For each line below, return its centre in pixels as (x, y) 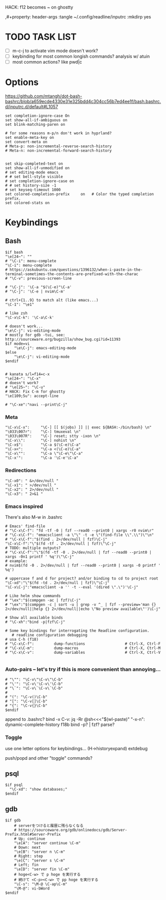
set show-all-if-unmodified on (37, 168)
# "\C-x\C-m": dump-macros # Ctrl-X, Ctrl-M (83, 648)
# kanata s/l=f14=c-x (28, 374)
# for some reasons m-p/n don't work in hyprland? (58, 133)
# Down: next (28, 848)
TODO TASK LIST (41, 37)
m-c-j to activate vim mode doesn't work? (55, 50)
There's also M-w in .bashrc (34, 517)
